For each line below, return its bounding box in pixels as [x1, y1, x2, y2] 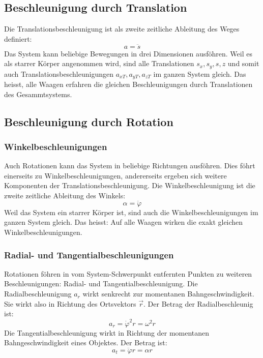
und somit [227, 58, 259, 69]
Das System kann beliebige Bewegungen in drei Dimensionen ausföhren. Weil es [4, 48, 252, 58]
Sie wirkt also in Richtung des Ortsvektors [4, 298, 136, 309]
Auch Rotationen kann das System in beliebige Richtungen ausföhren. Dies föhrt [4, 160, 255, 171]
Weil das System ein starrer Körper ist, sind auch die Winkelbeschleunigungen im [4, 206, 258, 217]
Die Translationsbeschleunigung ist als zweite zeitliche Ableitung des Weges [4, 23, 240, 34]
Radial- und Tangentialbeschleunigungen [4, 248, 174, 261]
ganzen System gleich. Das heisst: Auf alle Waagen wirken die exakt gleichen [4, 217, 243, 227]
